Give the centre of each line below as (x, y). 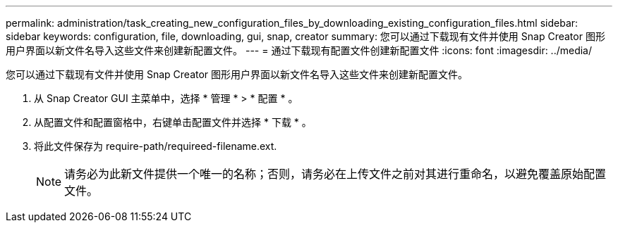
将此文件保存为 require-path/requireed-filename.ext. (156, 146)
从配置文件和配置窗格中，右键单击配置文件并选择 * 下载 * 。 (173, 122)
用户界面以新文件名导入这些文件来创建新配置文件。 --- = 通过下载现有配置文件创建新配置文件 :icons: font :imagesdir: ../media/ (299, 50)
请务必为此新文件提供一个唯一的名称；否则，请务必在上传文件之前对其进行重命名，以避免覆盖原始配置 (335, 174)
